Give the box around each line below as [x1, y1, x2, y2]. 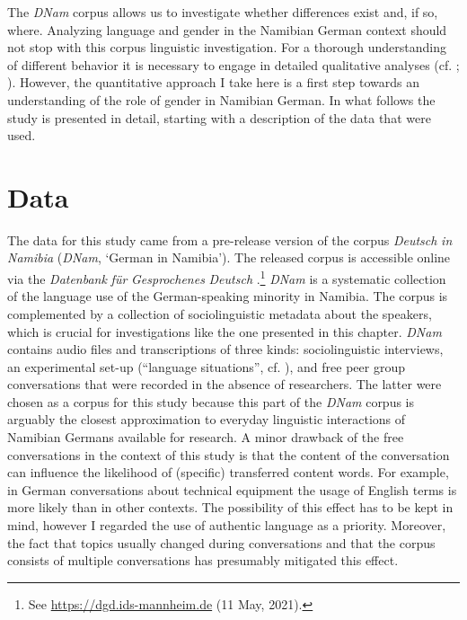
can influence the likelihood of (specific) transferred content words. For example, [7, 463, 449, 482]
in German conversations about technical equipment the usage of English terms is [7, 480, 457, 499]
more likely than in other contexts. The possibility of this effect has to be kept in [7, 498, 454, 517]
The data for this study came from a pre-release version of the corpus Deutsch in [7, 230, 453, 249]
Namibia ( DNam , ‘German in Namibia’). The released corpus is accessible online [7, 248, 451, 267]
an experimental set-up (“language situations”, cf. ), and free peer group [7, 357, 405, 376]
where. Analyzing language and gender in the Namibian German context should [7, 20, 447, 39]
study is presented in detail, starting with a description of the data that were [7, 108, 431, 127]
